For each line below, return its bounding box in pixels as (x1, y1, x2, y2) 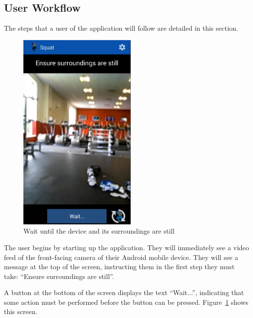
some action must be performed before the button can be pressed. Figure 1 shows (4, 297, 249, 307)
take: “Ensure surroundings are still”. (4, 271, 114, 281)
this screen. (4, 306, 38, 317)
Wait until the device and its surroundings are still (23, 226, 175, 236)
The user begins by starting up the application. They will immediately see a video (4, 242, 249, 252)
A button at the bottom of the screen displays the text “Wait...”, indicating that (4, 287, 244, 298)
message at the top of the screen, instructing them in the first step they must (4, 261, 235, 272)
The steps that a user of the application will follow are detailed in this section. (4, 23, 238, 33)
